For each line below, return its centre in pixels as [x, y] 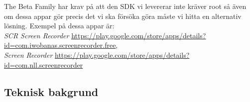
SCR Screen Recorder [37, 35]
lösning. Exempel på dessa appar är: [59, 26]
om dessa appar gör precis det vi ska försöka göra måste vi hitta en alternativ [123, 16]
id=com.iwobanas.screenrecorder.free [60, 45]
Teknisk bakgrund [51, 91]
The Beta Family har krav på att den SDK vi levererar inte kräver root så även [125, 6]
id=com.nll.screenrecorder [44, 64]
